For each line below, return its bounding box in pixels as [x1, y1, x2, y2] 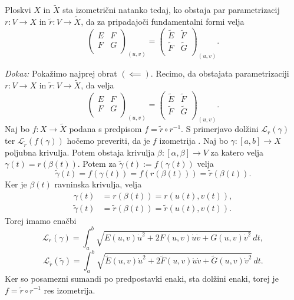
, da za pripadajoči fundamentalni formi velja [81, 15, 245, 28]
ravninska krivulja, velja [54, 177, 142, 190]
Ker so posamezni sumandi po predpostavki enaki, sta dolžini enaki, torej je [5, 272, 279, 284]
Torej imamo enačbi [5, 214, 77, 226]
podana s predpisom [69, 123, 142, 135]
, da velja [81, 78, 114, 91]
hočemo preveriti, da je [67, 134, 150, 146]
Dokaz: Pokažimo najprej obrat [5, 67, 117, 80]
